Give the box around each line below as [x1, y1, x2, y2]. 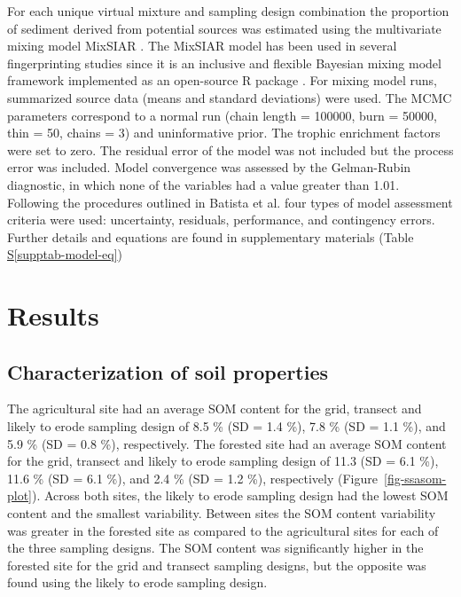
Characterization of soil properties [7, 357, 329, 385]
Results [7, 297, 99, 334]
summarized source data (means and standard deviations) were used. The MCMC [7, 88, 452, 106]
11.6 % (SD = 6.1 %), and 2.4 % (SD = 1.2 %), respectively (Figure [7, 468, 378, 487]
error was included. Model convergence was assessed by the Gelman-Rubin [7, 158, 411, 177]
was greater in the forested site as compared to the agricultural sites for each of [7, 521, 439, 539]
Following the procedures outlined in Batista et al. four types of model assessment [7, 192, 453, 211]
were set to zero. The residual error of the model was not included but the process [7, 140, 454, 159]
